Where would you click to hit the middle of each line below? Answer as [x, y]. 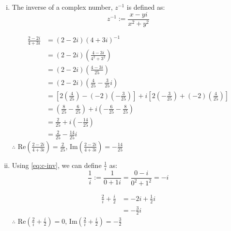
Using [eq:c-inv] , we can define [57, 165]
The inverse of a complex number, [62, 7]
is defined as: [146, 7]
